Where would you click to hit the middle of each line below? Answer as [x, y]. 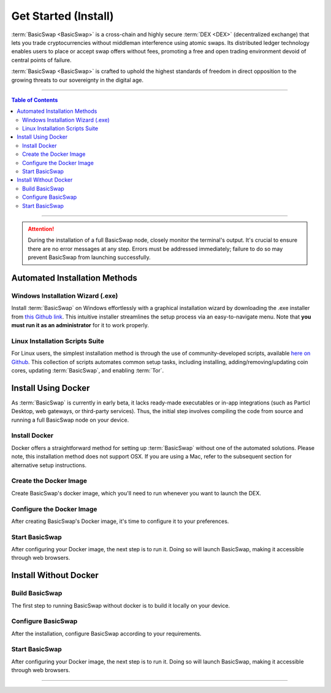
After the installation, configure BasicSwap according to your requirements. [106, 633]
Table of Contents [35, 100]
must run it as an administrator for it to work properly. [80, 325]
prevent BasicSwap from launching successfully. [89, 257]
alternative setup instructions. [49, 465]
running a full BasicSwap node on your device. [70, 420]
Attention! [41, 229]
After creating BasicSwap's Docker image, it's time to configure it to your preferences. [120, 521]
